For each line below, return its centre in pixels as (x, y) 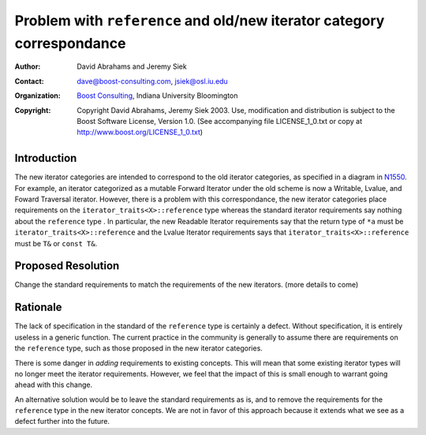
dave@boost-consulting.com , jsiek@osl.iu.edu (152, 81)
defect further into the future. (62, 422)
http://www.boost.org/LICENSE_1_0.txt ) (140, 132)
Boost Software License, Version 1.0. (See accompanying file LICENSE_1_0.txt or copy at (220, 121)
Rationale (38, 307)
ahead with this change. (54, 385)
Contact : (30, 81)
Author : (28, 66)
